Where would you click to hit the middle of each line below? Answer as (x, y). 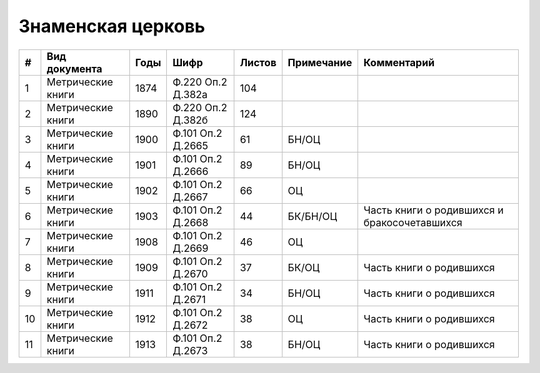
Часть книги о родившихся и (433, 210)
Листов (258, 62)
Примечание (320, 62)
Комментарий (399, 62)
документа (74, 68)
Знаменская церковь (112, 26)
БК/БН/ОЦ (312, 216)
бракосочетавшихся (413, 222)
